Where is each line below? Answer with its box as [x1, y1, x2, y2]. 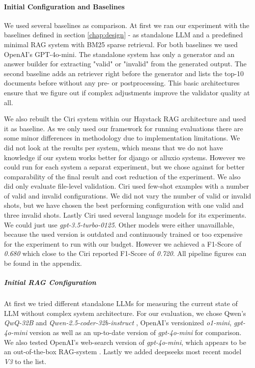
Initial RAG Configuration [4, 277, 96, 287]
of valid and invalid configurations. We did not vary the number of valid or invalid [4, 190, 252, 200]
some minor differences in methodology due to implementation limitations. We [4, 133, 240, 143]
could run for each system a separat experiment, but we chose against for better [4, 162, 245, 172]
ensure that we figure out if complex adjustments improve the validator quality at [4, 87, 250, 97]
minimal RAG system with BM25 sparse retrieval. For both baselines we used [4, 39, 238, 49]
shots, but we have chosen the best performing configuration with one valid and [4, 200, 244, 210]
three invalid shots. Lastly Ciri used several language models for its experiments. [4, 210, 247, 220]
